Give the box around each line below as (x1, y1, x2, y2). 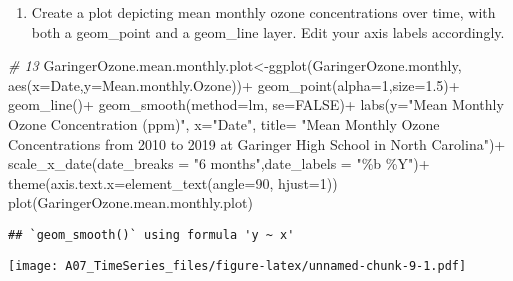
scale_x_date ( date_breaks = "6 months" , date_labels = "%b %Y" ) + (8, 153, 430, 174)
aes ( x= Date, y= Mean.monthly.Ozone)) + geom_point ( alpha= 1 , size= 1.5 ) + (8, 74, 460, 95)
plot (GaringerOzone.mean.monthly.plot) (8, 192, 253, 213)
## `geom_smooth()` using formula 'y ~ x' (8, 227, 295, 242)
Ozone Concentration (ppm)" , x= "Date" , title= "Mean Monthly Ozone (8, 113, 440, 134)
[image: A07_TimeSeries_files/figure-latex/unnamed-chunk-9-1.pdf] (8, 258, 467, 273)
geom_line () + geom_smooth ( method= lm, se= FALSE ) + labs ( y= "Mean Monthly (8, 94, 504, 115)
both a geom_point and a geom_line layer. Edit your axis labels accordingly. (31, 21, 505, 42)
